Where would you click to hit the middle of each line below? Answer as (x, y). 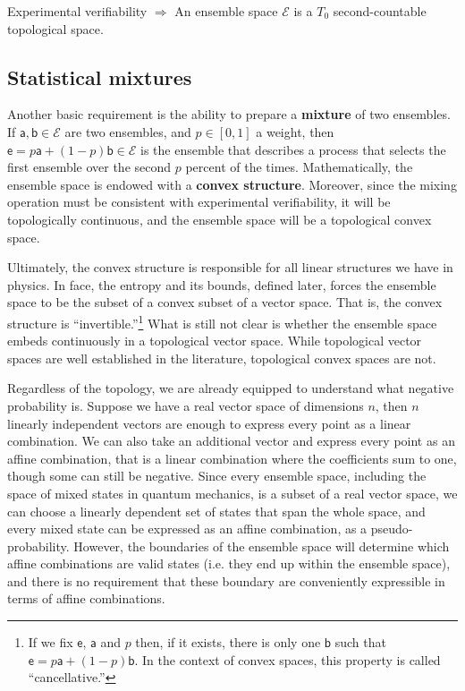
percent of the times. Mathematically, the (299, 167)
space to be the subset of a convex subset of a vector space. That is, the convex (225, 302)
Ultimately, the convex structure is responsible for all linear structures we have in (230, 267)
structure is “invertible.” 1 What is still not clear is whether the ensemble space (222, 321)
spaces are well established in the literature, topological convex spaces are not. (222, 358)
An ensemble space (226, 11)
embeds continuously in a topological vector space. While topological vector (215, 341)
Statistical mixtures (100, 77)
